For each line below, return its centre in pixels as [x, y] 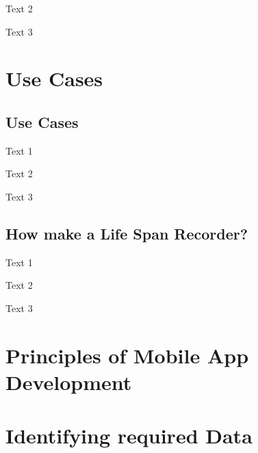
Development [69, 381]
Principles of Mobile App [127, 355]
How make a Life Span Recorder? [127, 233]
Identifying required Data [129, 436]
